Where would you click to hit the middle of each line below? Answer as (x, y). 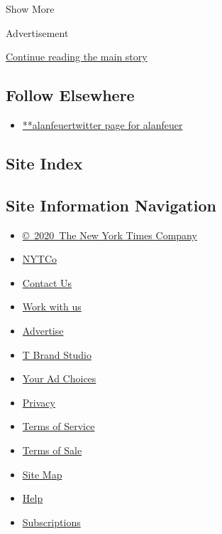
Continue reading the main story (77, 57)
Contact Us (47, 282)
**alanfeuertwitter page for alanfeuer (102, 124)
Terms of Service (59, 426)
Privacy (39, 402)
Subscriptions (51, 522)
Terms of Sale (52, 450)
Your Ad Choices (59, 378)
